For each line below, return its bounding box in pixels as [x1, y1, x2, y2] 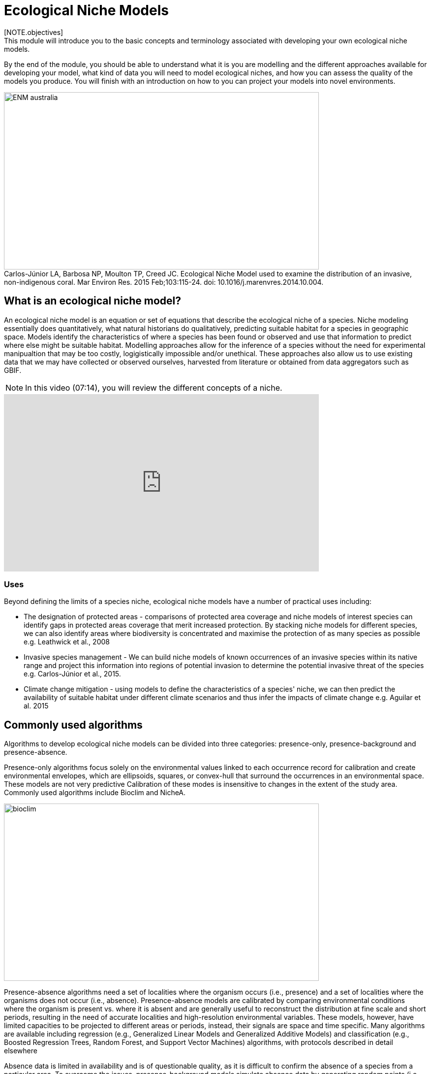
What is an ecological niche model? [4, 295, 181, 307]
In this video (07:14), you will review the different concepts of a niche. [25, 382, 282, 393]
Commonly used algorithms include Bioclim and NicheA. [4, 788, 186, 797]
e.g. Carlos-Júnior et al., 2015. [24, 670, 121, 678]
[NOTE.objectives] [4, 28, 63, 36]
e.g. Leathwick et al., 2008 [24, 638, 110, 646]
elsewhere [4, 1046, 37, 1055]
